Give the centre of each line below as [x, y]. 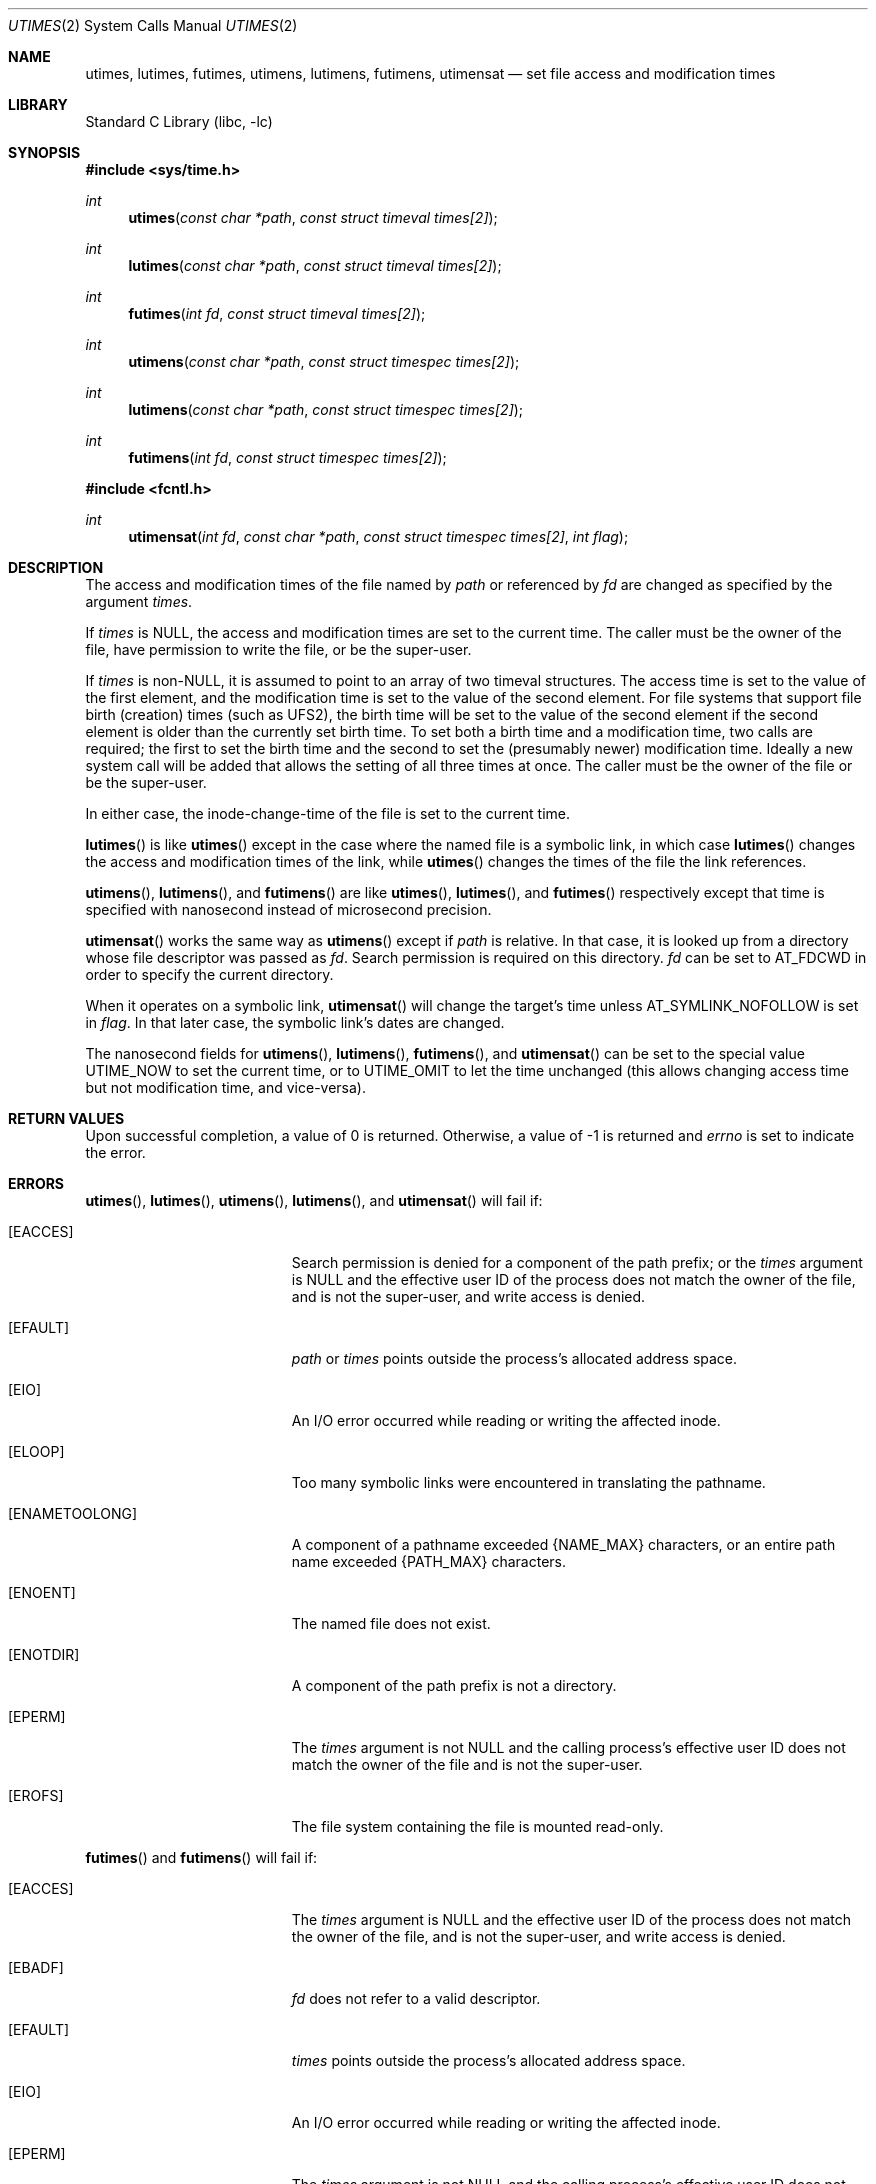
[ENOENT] [42, 1592]
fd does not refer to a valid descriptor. [416, 1998]
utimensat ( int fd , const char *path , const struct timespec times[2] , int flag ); [378, 536]
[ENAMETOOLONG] [73, 1513]
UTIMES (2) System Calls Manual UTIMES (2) [153, 25]
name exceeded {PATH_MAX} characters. [429, 1561]
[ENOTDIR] [44, 1654]
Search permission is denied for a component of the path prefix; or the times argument [577, 1262]
